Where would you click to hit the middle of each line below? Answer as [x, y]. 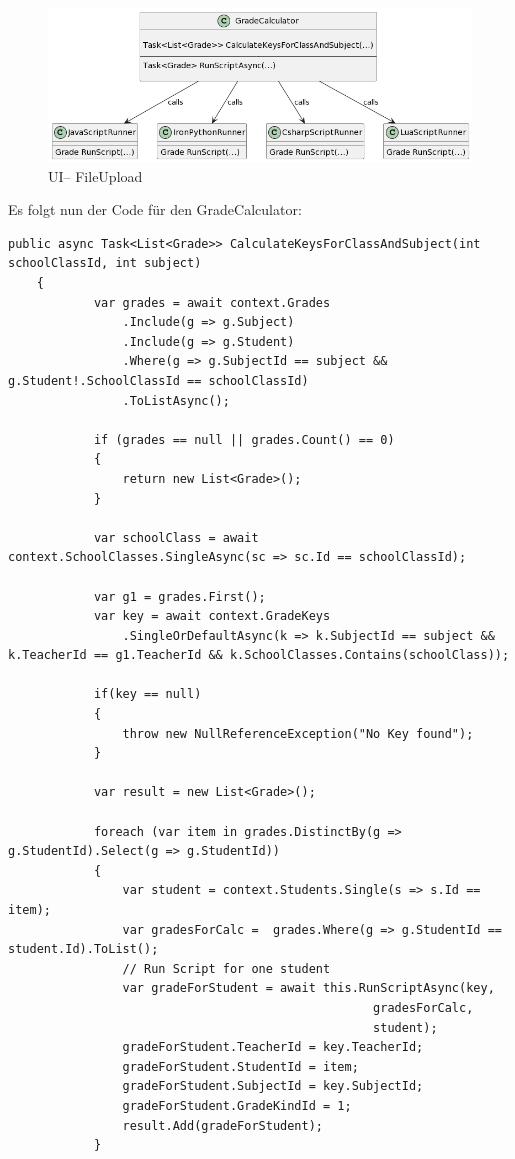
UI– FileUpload [95, 175]
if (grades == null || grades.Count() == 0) [244, 439]
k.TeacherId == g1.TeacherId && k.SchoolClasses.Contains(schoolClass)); [259, 655]
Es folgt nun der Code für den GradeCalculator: [155, 209]
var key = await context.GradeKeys [212, 616]
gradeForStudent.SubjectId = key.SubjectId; [273, 1086]
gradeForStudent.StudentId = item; [240, 1066]
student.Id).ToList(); [83, 949]
